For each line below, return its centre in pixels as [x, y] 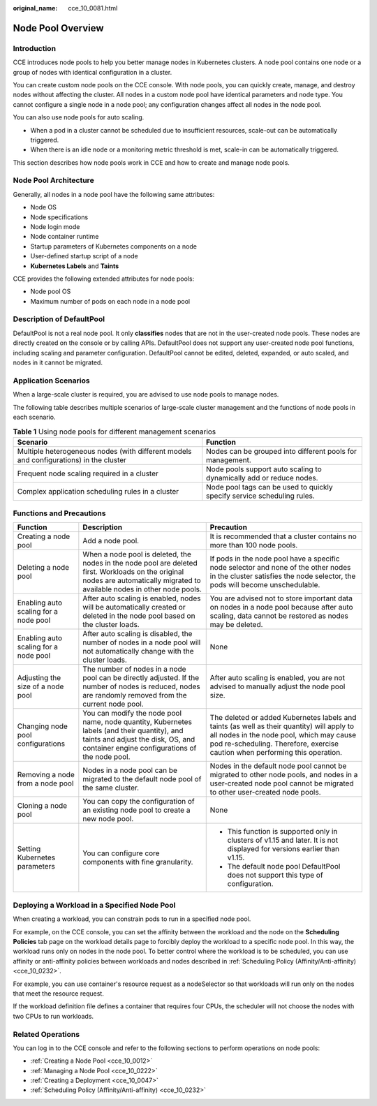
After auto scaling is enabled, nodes [142, 598]
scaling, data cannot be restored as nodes [279, 616]
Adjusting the [39, 678]
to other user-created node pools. [265, 792]
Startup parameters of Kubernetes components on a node [113, 246]
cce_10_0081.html [93, 8]
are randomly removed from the [135, 695]
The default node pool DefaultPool [284, 867]
